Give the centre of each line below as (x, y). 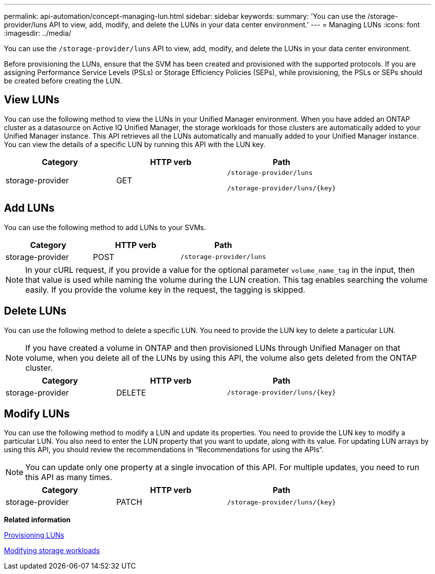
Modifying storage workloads (52, 551)
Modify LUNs (37, 413)
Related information (37, 520)
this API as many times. (69, 477)
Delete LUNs (35, 311)
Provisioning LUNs (34, 535)
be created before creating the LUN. (63, 81)
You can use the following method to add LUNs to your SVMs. (105, 227)
